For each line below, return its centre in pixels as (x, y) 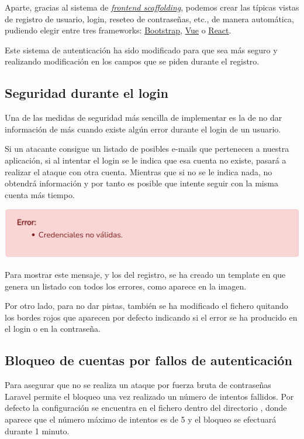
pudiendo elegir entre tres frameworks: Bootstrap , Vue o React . (118, 30)
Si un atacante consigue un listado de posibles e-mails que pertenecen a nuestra (147, 149)
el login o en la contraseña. (53, 329)
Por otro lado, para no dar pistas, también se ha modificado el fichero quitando (146, 306)
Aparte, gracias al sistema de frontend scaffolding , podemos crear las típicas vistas (152, 7)
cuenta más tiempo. (40, 194)
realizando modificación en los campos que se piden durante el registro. (132, 61)
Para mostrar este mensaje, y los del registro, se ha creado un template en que (145, 275)
